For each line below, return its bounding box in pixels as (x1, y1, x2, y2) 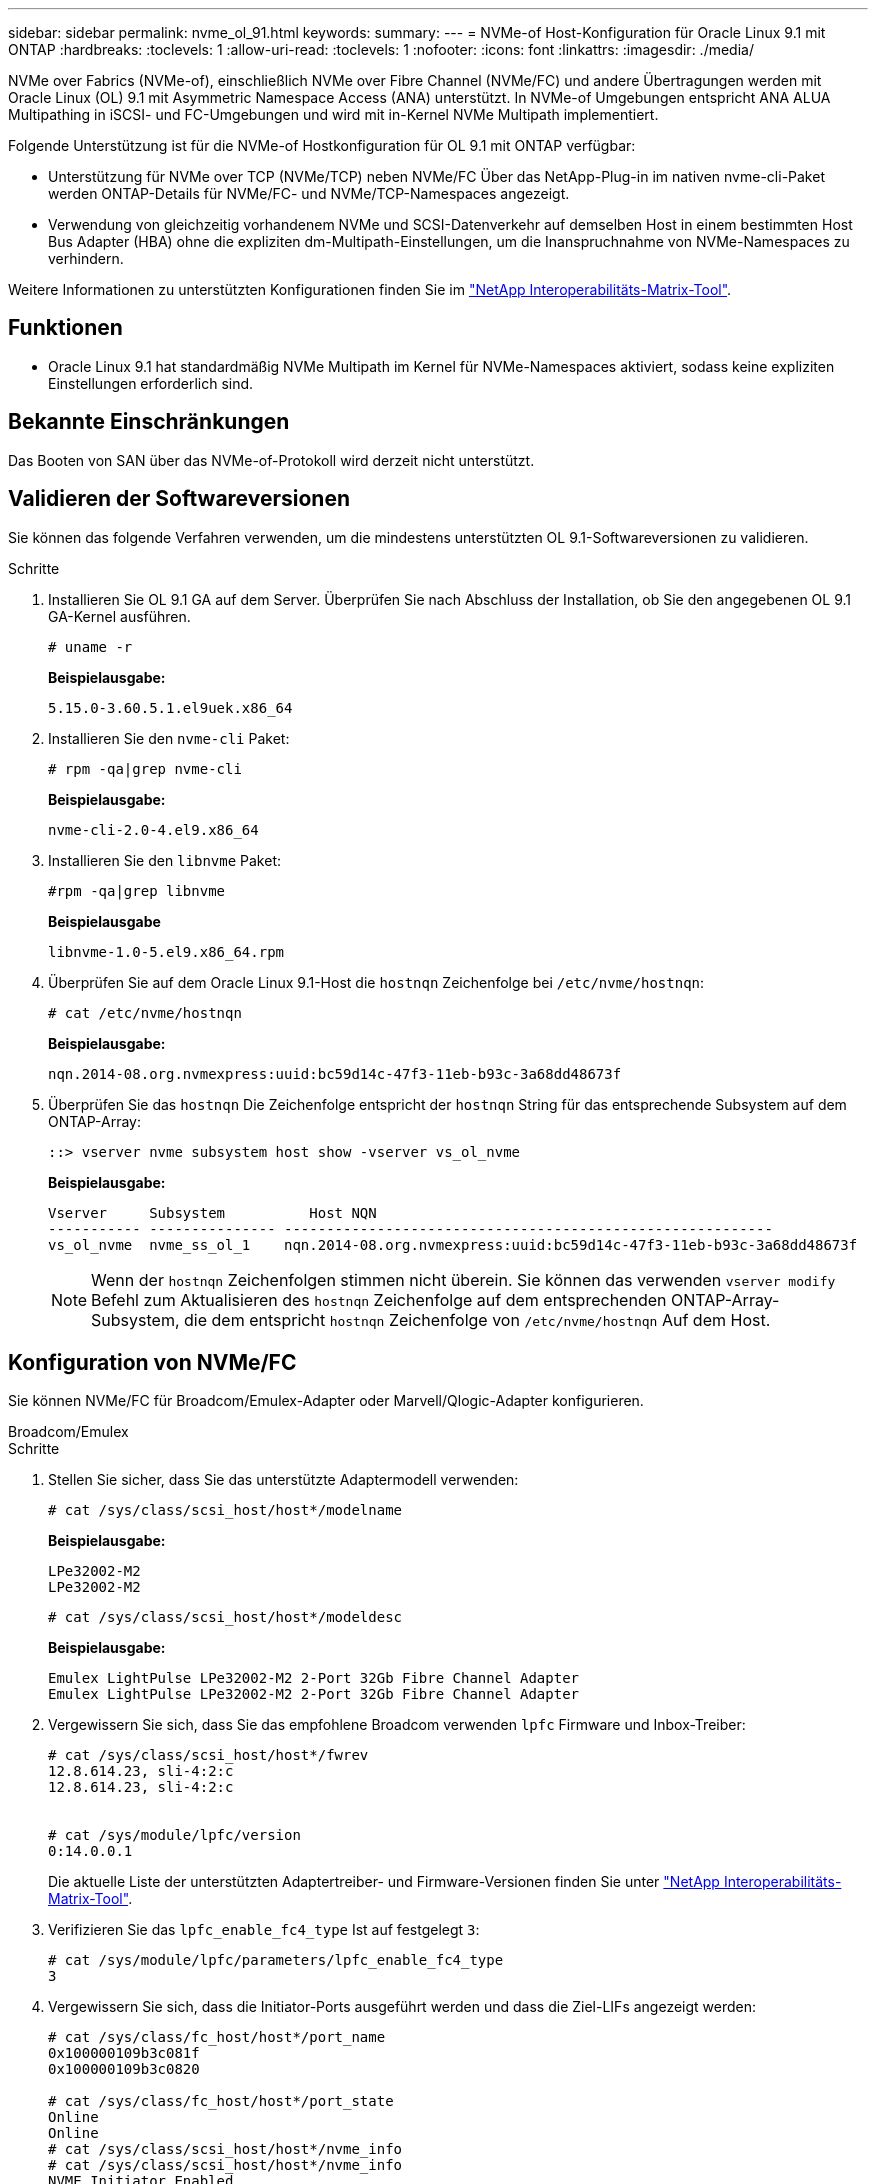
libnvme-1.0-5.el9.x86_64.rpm (48, 943, 285, 960)
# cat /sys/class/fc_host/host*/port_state (48, 2093, 394, 2110)
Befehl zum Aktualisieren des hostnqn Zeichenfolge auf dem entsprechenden (91, 1289, 667, 1310)
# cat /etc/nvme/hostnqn (48, 1004, 242, 1021)
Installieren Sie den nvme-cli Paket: (48, 729, 290, 747)
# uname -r (48, 638, 133, 655)
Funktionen (8, 315, 123, 341)
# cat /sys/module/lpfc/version (48, 1827, 301, 1844)
